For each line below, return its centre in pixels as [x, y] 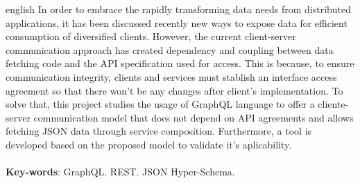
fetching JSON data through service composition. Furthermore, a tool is [159, 131]
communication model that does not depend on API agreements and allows [194, 117]
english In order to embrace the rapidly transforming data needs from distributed [179, 9]
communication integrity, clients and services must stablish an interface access [171, 76]
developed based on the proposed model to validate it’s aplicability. [149, 144]
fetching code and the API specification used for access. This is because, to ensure [180, 63]
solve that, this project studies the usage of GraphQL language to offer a [160, 104]
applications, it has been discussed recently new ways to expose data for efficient [177, 22]
